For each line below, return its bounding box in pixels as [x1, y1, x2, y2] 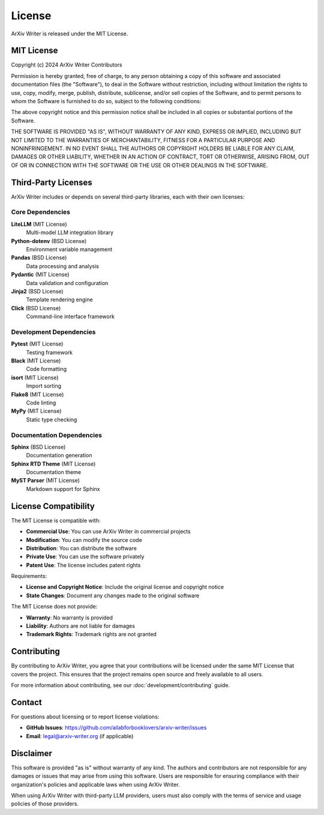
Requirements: [11, 573, 47, 580]
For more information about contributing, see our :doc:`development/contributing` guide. [11, 682, 230, 689]
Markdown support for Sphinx [26, 485, 100, 492]
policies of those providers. [11, 800, 79, 807]
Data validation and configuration [26, 279, 109, 286]
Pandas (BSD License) [11, 254, 67, 261]
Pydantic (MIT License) [11, 271, 70, 278]
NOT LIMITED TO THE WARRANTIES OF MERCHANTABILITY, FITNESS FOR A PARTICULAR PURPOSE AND [11, 136, 275, 143]
